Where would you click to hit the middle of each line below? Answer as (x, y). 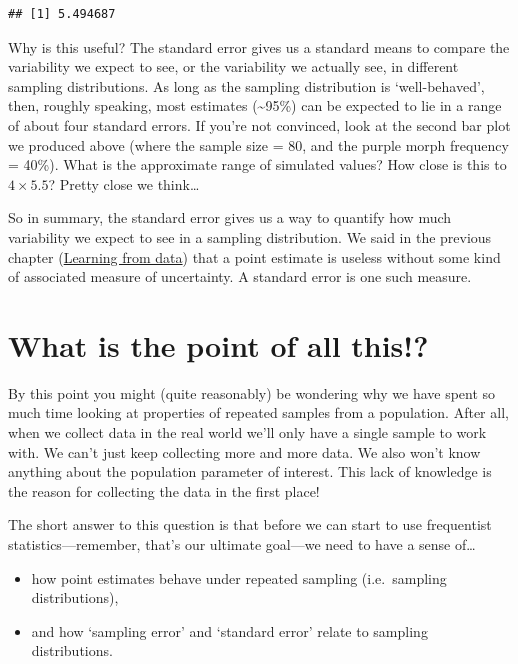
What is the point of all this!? (218, 344)
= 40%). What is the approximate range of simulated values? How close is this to (257, 164)
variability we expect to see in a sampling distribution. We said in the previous (250, 236)
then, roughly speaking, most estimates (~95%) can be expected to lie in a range (255, 105)
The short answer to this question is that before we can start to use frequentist (250, 524)
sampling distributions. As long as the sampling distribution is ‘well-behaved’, (246, 85)
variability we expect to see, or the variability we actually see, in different (233, 66)
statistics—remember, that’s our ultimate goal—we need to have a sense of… (242, 544)
